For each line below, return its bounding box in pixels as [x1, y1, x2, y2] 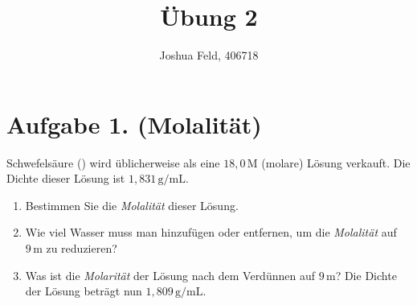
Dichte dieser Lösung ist [6, 170, 125, 187]
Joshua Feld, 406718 [159, 47, 259, 64]
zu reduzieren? [46, 240, 117, 257]
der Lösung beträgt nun [25, 282, 142, 299]
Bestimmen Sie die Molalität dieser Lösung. [25, 196, 239, 213]
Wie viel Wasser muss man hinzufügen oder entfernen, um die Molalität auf [25, 224, 397, 241]
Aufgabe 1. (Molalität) [6, 107, 262, 140]
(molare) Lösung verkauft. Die [261, 154, 411, 171]
